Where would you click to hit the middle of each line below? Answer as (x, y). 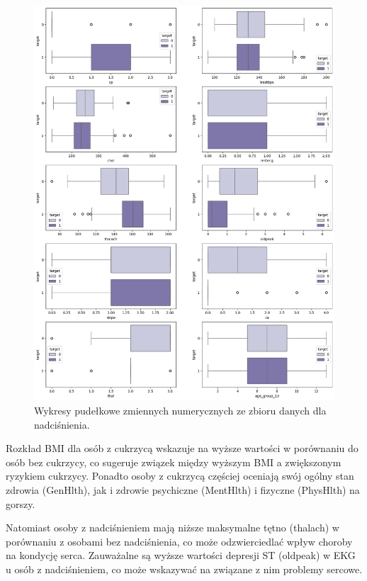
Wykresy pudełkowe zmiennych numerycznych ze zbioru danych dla (180, 410)
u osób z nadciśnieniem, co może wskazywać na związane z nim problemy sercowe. (184, 569)
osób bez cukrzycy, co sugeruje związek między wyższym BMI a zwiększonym (174, 462)
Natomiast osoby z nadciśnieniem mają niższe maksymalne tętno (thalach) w (173, 528)
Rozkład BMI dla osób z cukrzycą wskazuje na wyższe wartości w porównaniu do (182, 448)
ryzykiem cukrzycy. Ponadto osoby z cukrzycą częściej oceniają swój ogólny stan (180, 476)
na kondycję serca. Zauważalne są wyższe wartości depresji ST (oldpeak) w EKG (181, 555)
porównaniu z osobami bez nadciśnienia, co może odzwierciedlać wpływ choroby (179, 541)
